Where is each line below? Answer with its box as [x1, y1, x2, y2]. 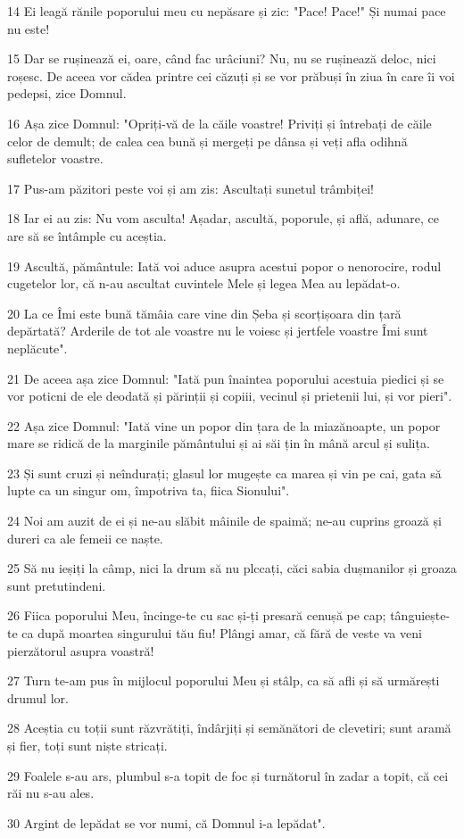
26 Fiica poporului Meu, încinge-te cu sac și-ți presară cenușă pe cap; [7, 606, 386, 625]
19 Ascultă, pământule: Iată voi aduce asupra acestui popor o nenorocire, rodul [7, 256, 442, 275]
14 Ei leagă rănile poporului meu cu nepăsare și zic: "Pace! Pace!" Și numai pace [7, 2, 446, 20]
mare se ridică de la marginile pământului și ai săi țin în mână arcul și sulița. [7, 434, 430, 452]
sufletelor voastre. [7, 149, 104, 168]
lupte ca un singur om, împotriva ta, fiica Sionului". [7, 481, 290, 500]
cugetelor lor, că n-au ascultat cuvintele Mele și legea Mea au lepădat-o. [7, 274, 401, 293]
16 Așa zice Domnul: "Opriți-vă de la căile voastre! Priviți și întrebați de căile [7, 113, 432, 132]
